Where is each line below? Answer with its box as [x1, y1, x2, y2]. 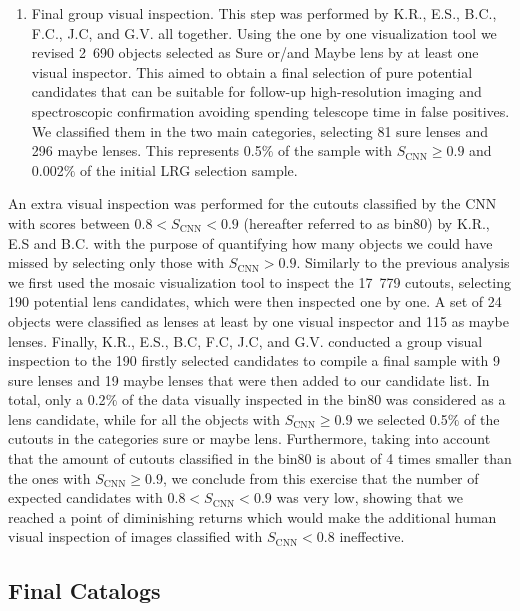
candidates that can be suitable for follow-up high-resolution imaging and [31, 81, 482, 102]
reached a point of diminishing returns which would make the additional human [8, 506, 497, 527]
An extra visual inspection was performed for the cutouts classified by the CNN [8, 193, 497, 214]
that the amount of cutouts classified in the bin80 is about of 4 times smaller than [8, 448, 512, 469]
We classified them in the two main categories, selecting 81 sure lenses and [31, 120, 489, 141]
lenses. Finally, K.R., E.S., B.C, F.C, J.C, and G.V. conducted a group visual [8, 330, 483, 351]
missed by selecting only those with [8, 252, 225, 273]
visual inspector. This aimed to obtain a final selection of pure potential [31, 61, 473, 82]
